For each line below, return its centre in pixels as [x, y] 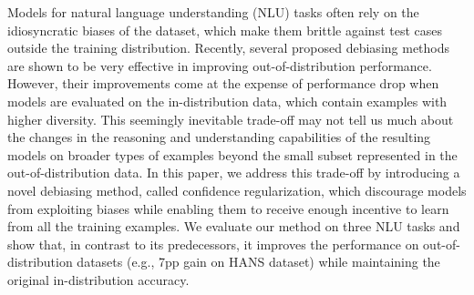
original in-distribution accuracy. [98, 279]
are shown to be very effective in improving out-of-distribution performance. [220, 65]
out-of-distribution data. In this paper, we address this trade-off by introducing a [234, 173]
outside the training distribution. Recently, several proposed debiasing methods [229, 48]
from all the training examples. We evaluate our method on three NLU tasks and [234, 226]
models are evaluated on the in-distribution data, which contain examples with [227, 101]
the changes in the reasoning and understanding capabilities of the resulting [219, 137]
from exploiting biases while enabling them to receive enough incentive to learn [228, 208]
